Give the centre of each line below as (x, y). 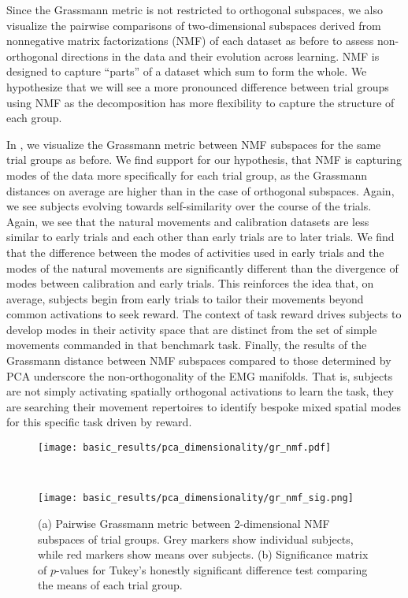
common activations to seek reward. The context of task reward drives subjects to (204, 314)
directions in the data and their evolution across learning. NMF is (221, 56)
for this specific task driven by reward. (99, 422)
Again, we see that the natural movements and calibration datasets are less (188, 221)
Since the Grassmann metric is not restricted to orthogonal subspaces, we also (195, 9)
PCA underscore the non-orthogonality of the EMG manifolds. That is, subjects (200, 375)
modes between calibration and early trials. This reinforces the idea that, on (190, 283)
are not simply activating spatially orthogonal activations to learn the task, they (200, 391)
